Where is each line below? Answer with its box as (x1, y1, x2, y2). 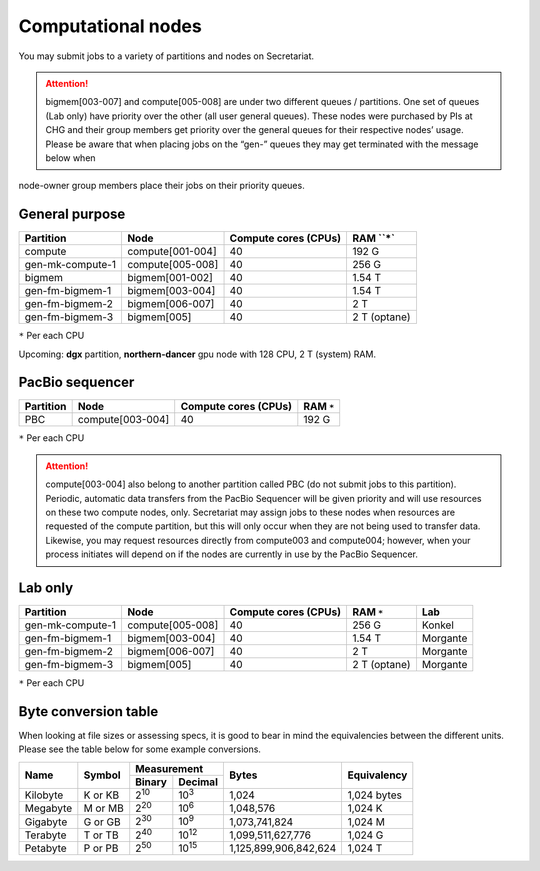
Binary (135, 775, 167, 789)
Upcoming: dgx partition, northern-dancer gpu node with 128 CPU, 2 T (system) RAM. (18, 348, 377, 360)
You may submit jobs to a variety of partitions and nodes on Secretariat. (18, 50, 315, 62)
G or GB (83, 815, 121, 829)
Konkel (421, 618, 455, 632)
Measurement (135, 761, 204, 775)
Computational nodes (18, 15, 202, 37)
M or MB (83, 801, 124, 815)
